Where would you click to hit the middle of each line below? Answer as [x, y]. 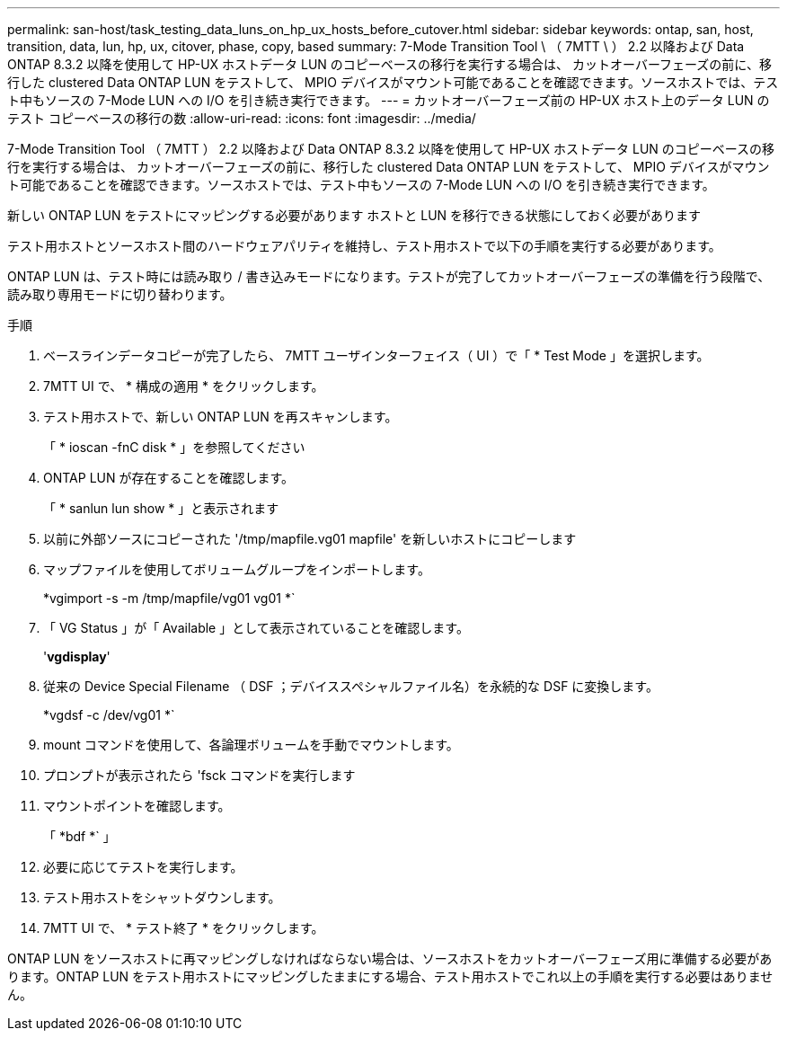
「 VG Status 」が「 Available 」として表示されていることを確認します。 [256, 628]
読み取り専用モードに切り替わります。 [120, 294]
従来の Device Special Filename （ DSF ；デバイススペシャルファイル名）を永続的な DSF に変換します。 [351, 686]
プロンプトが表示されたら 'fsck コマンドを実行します [199, 775]
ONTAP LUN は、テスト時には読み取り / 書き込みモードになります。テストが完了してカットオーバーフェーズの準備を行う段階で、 [389, 276]
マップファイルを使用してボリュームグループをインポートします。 [237, 569]
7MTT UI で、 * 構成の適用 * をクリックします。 [184, 386]
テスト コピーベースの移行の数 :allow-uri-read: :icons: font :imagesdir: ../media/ [242, 118]
